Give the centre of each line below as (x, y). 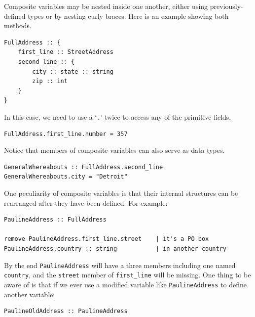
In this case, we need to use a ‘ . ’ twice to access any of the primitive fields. (118, 116)
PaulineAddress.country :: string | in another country (115, 249)
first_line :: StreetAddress (66, 52)
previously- (226, 6)
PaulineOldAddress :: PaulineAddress (66, 311)
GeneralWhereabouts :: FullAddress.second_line (84, 167)
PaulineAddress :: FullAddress (55, 220)
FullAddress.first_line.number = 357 (66, 134)
